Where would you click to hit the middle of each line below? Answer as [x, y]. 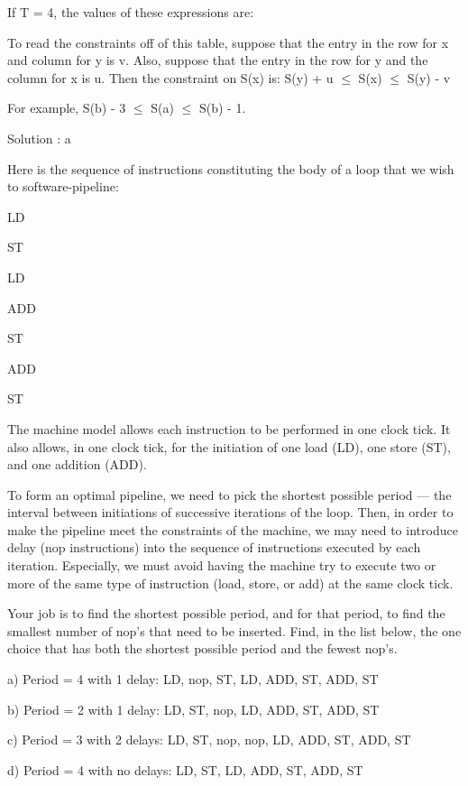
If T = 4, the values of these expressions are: [131, 12]
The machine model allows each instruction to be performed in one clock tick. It [229, 428]
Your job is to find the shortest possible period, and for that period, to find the [226, 613]
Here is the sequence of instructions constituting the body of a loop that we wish [231, 168]
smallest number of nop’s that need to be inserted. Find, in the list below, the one [234, 630]
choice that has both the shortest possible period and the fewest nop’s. [202, 648]
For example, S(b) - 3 [67, 108]
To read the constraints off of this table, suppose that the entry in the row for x [228, 42]
